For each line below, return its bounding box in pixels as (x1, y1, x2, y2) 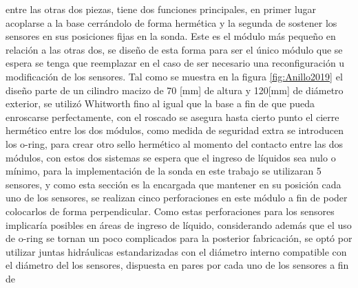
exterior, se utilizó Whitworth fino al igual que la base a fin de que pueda (6, 96, 315, 111)
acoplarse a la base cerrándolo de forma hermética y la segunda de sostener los (6, 15, 337, 30)
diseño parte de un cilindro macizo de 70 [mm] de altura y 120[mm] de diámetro (6, 82, 344, 97)
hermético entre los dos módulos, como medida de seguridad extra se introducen (6, 123, 344, 137)
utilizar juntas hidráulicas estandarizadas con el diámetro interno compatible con (6, 244, 347, 258)
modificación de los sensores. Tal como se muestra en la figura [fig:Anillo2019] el (6, 69, 343, 83)
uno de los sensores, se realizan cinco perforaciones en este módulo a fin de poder (6, 190, 348, 205)
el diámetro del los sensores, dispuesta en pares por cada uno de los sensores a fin (6, 258, 349, 272)
